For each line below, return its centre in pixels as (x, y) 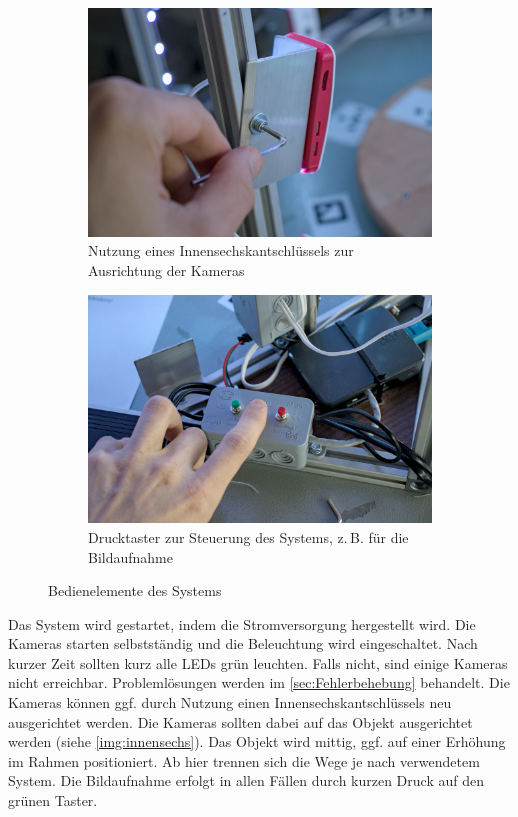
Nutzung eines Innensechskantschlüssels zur (221, 250)
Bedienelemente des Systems (135, 590)
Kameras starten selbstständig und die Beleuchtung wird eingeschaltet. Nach (243, 643)
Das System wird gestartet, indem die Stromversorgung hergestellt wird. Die (242, 623)
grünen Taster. (53, 800)
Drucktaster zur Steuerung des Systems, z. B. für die (248, 536)
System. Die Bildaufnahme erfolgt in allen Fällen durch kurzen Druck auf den (246, 780)
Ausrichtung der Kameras (166, 269)
